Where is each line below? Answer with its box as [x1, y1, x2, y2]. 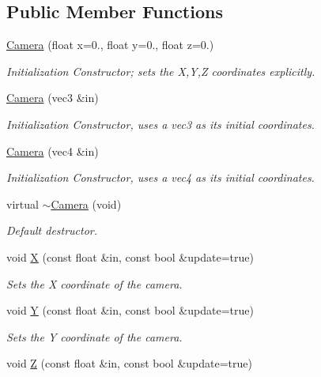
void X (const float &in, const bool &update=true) [6, 248, 254, 265]
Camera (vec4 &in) [6, 142, 99, 159]
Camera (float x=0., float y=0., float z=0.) [6, 36, 214, 53]
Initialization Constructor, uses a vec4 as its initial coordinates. [6, 169, 315, 186]
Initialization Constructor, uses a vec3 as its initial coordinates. [6, 115, 315, 132]
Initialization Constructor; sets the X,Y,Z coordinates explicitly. [6, 62, 315, 79]
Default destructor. [6, 222, 98, 239]
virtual [6, 195, 39, 212]
